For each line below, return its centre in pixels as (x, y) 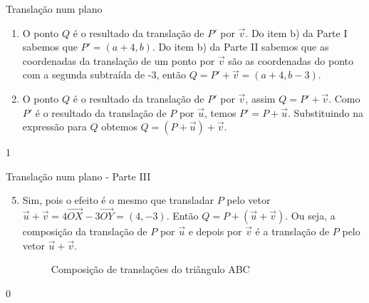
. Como (344, 98)
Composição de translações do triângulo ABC (150, 269)
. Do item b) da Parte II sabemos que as (240, 47)
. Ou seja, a (310, 216)
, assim (260, 98)
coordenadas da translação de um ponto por (119, 60)
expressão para (54, 127)
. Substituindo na (326, 112)
